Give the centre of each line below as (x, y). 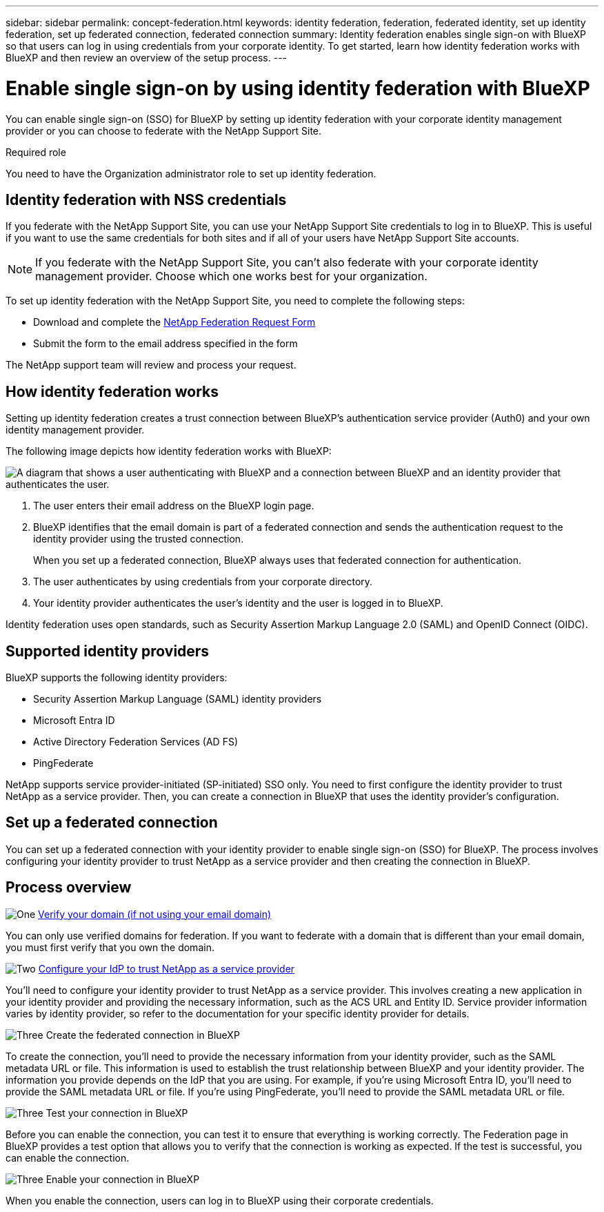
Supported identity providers (108, 651)
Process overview (69, 888)
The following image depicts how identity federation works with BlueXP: (169, 451)
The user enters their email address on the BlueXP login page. (174, 506)
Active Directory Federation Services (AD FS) (136, 742)
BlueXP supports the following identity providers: (117, 678)
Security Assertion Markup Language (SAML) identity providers (178, 699)
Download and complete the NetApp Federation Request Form (174, 322)
